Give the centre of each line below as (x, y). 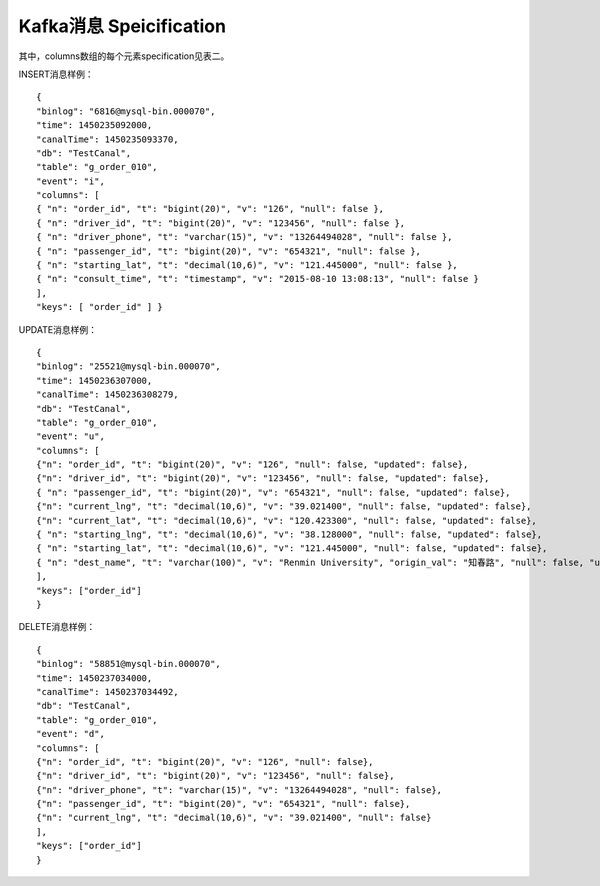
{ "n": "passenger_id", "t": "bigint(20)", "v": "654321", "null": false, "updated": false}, (273, 492)
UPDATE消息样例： (57, 329)
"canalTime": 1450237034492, (107, 691)
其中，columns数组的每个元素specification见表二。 (124, 56)
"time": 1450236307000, (94, 380)
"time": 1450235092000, (94, 125)
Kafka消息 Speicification (122, 26)
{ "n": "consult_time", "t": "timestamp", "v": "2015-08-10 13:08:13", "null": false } (258, 279)
